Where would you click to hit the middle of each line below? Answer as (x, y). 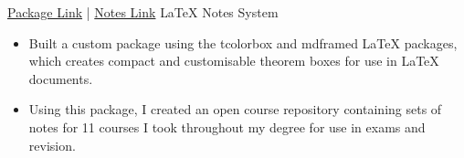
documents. (61, 78)
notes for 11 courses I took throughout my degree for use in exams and (227, 126)
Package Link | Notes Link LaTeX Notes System (143, 12)
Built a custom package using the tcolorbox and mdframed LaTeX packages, (243, 42)
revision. (52, 145)
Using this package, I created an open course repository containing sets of (235, 109)
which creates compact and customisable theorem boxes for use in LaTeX (234, 61)
